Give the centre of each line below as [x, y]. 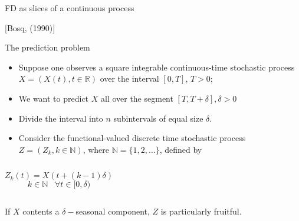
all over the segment [137, 98]
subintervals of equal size [158, 118]
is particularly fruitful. [201, 211]
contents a [41, 211]
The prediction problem [47, 47]
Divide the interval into [61, 118]
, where [96, 149]
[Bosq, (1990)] [30, 27]
